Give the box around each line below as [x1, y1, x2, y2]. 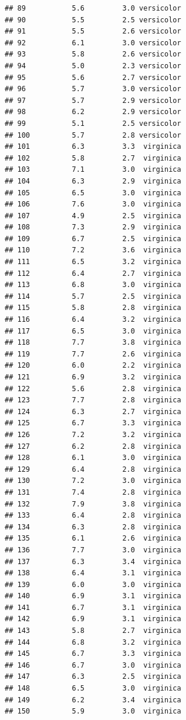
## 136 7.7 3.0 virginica [5, 545, 181, 554]
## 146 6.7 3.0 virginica [5, 661, 181, 669]
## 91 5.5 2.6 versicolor [5, 27, 181, 36]
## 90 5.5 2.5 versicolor [5, 15, 181, 24]
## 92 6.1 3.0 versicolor [5, 38, 181, 47]
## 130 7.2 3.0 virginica [5, 476, 181, 485]
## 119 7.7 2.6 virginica [5, 349, 181, 358]
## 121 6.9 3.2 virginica [5, 373, 181, 381]
